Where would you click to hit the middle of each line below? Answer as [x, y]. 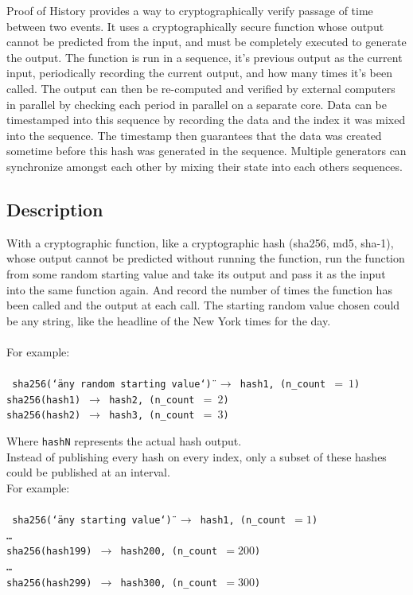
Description [55, 209]
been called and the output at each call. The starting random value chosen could [203, 305]
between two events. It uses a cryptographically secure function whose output [195, 26]
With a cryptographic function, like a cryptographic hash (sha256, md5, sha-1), [200, 242]
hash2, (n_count [152, 400]
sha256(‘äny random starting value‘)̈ [112, 385]
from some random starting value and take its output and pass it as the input [196, 273]
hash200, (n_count [169, 552]
